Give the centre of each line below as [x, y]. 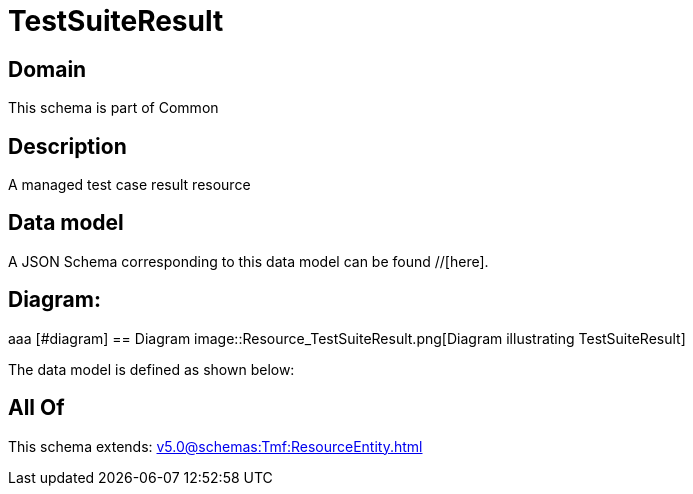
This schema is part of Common [113, 108]
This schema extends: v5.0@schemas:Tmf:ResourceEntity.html [215, 446]
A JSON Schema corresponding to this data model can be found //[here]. [248, 261]
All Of [36, 408]
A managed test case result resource [129, 185]
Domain [47, 69]
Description [67, 146]
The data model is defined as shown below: [151, 369]
